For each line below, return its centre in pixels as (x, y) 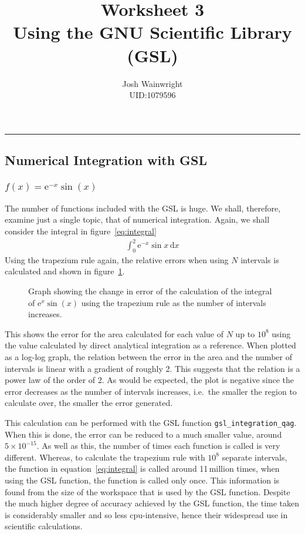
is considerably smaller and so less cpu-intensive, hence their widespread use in (146, 514)
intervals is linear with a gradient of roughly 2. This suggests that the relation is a (152, 368)
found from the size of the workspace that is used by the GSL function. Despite (148, 491)
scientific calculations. (44, 526)
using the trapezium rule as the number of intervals (174, 302)
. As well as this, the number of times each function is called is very (158, 446)
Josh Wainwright (152, 83)
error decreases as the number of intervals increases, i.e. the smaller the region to (151, 391)
